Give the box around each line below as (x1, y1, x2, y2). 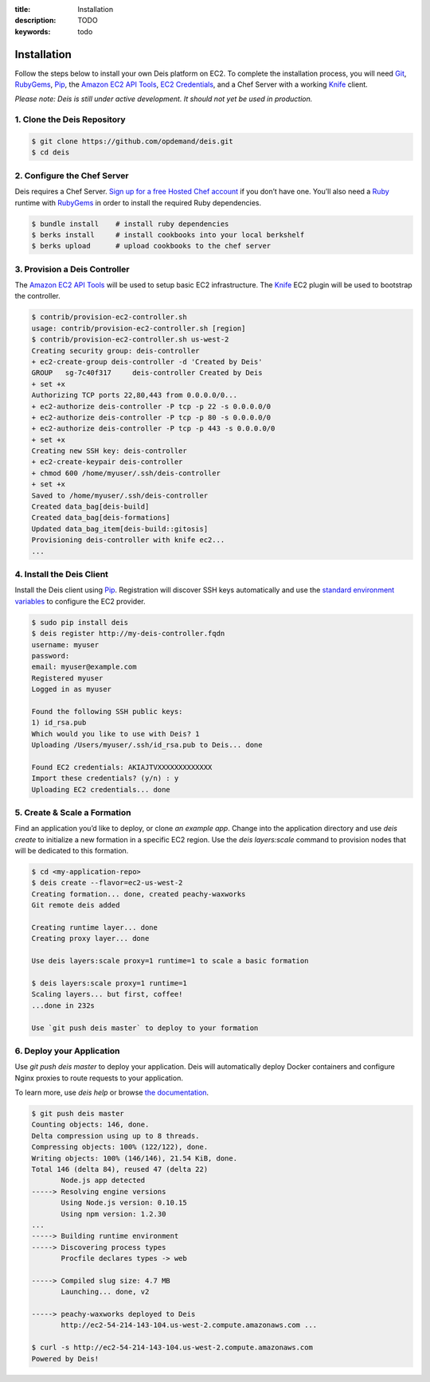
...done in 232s (31, 1001, 96, 1010)
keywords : (14, 26, 51, 36)
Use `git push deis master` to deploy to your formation (31, 1023, 259, 1033)
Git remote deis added (31, 900, 120, 910)
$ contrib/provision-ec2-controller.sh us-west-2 (31, 335, 229, 344)
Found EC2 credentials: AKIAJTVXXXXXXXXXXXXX (31, 763, 213, 771)
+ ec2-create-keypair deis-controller (31, 458, 183, 467)
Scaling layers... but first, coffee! (31, 990, 183, 999)
